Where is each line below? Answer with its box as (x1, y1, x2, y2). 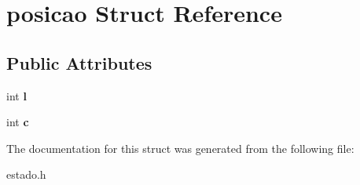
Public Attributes (6, 50, 152, 74)
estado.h (6, 166, 46, 183)
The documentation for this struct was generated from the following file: (6, 140, 354, 156)
